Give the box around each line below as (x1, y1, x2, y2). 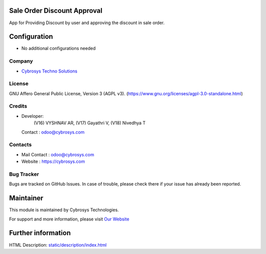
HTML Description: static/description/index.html (9, 242, 107, 248)
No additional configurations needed (21, 45, 96, 51)
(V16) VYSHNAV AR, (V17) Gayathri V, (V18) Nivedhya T (33, 120, 146, 126)
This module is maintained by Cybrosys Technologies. (9, 207, 119, 213)
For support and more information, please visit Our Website (9, 216, 130, 222)
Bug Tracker (9, 171, 39, 178)
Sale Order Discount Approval (9, 6, 103, 15)
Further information (9, 229, 71, 237)
